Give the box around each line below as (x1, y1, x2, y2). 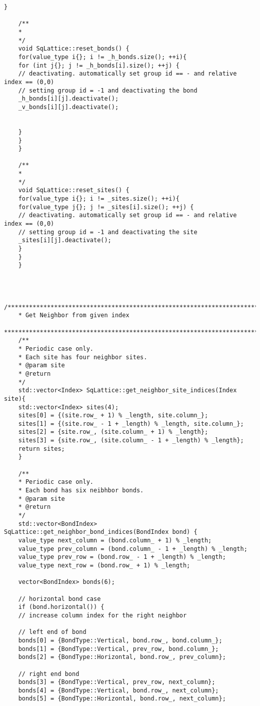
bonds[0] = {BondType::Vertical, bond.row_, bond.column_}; (18, 636, 222, 644)
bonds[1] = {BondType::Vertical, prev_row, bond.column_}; (18, 645, 219, 652)
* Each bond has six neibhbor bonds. (18, 487, 144, 494)
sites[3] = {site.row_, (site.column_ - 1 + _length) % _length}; (18, 437, 244, 444)
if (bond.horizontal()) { (18, 603, 104, 611)
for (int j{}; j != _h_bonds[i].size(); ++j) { (18, 62, 179, 69)
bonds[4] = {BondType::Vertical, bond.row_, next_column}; (18, 686, 219, 694)
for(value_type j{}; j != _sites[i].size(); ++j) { (18, 203, 194, 211)
